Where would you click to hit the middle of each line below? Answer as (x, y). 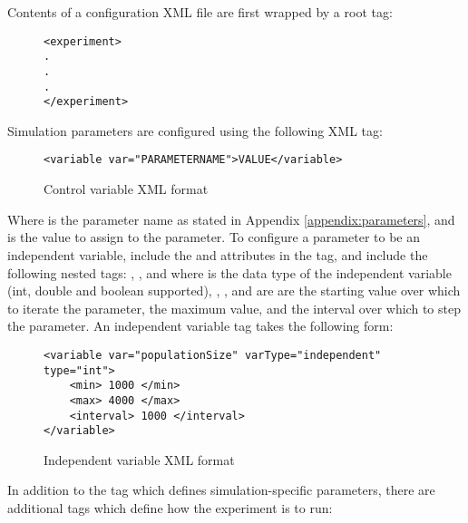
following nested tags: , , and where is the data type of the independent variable (229, 272)
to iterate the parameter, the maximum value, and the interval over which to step (234, 308)
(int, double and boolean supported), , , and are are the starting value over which (234, 291)
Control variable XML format (126, 189)
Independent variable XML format (139, 459)
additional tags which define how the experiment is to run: (170, 508)
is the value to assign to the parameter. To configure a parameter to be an (214, 237)
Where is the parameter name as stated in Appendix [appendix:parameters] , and (231, 219)
